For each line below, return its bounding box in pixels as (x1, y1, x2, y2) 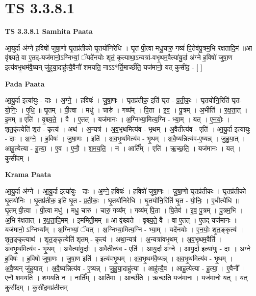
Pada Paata (5, 78, 45, 89)
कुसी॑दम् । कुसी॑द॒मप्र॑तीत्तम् (5, 282, 68, 292)
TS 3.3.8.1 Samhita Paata (5, 26, 93, 36)
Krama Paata (5, 169, 51, 179)
